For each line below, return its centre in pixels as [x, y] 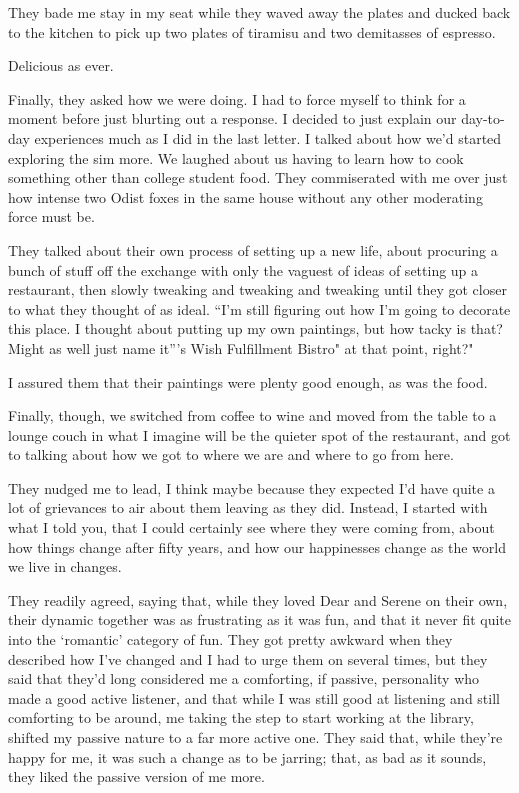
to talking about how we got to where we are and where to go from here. [231, 454]
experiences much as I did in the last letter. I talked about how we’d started [268, 137]
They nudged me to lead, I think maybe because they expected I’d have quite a [251, 487]
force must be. [51, 216]
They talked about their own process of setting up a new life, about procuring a [253, 249]
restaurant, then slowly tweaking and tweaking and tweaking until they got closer [257, 289]
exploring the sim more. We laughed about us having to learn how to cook [236, 157]
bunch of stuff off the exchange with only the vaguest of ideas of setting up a [243, 269]
